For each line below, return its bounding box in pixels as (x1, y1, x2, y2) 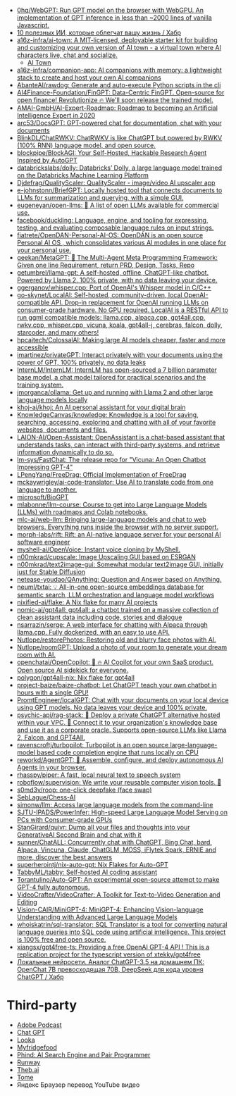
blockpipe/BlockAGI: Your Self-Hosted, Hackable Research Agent (16, 149, 207, 157)
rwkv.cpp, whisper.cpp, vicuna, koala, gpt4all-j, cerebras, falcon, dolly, (16, 320, 223, 329)
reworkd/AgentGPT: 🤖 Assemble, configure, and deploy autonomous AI (16, 756, 223, 764)
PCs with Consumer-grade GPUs (16, 816, 113, 823)
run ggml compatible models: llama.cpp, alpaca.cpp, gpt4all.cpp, (16, 313, 206, 321)
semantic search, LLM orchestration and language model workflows (16, 591, 215, 599)
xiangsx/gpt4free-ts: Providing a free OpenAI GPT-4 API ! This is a (16, 943, 210, 951)
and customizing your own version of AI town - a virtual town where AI (16, 44, 222, 51)
